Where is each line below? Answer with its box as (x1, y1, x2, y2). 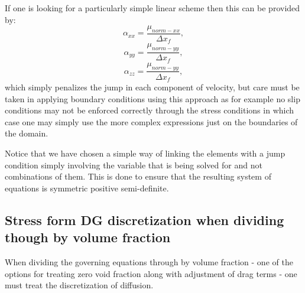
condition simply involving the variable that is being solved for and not (5, 158, 262, 171)
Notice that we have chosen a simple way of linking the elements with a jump (5, 147, 285, 159)
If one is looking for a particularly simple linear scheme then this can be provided (5, 2, 300, 14)
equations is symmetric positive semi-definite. (5, 181, 169, 194)
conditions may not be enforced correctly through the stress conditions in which (5, 104, 294, 116)
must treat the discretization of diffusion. (5, 279, 154, 291)
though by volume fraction (5, 228, 171, 246)
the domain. (5, 127, 48, 139)
